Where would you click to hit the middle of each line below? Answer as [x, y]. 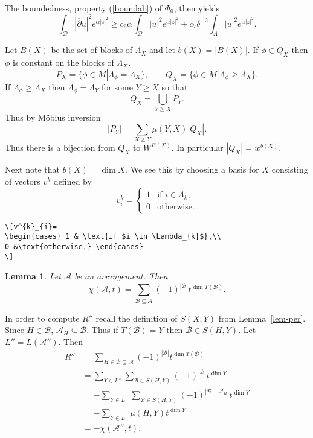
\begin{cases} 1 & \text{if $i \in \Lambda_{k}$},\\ [113, 237]
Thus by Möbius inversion [53, 117]
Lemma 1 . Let [33, 276]
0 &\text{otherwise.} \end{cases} [74, 246]
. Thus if [102, 330]
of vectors [23, 181]
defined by [73, 181]
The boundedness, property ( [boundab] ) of [84, 8]
